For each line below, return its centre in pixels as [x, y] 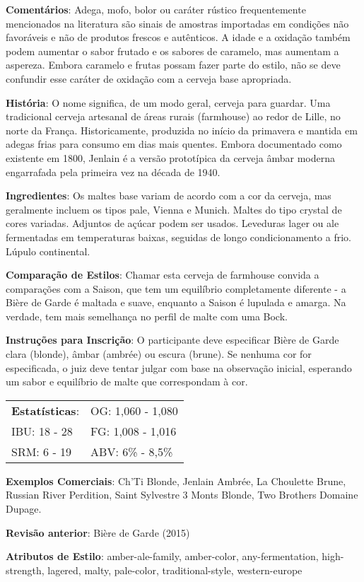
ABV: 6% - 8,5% [132, 451]
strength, [25, 570]
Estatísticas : [46, 410]
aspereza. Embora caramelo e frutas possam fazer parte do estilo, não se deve [173, 65]
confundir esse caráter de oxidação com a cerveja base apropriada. [149, 78]
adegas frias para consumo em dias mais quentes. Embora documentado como [174, 144]
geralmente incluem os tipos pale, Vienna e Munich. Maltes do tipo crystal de [174, 209]
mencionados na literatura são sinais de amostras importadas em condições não [177, 23]
